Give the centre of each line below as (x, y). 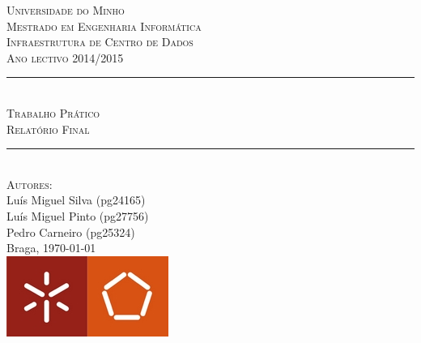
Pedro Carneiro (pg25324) (71, 232)
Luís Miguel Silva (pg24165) (76, 200)
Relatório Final (48, 129)
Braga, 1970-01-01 (51, 248)
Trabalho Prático (53, 112)
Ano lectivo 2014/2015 (65, 57)
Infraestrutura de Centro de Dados (100, 42)
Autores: (30, 184)
